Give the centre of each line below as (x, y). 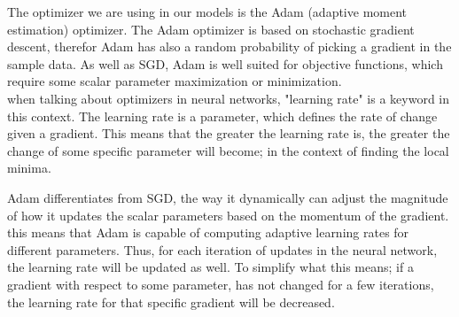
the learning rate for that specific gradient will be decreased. (171, 302)
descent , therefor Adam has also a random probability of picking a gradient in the (229, 46)
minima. (29, 168)
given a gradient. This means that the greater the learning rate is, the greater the (229, 133)
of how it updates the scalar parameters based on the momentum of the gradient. (228, 215)
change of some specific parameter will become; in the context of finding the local (228, 150)
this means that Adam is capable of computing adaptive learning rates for (208, 232)
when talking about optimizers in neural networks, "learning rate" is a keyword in (229, 98)
